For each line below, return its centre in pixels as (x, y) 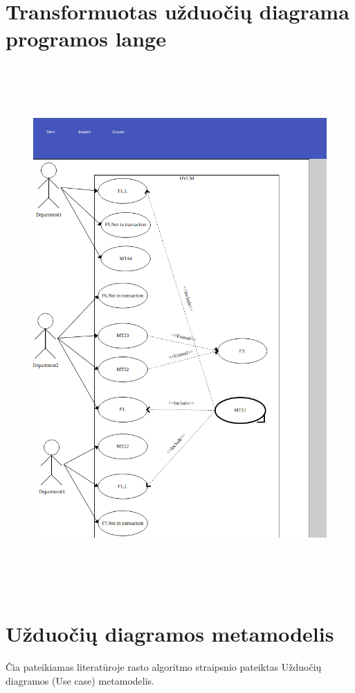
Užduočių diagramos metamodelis (170, 633)
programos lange (86, 38)
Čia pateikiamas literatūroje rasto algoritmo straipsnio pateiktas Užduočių (164, 666)
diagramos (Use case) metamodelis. (80, 680)
